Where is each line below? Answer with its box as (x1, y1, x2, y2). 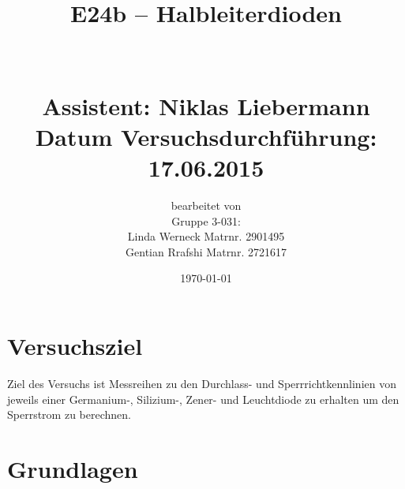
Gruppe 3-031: (171, 212, 241, 229)
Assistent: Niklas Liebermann (42, 89, 370, 121)
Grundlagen (7, 452, 138, 484)
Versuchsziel (7, 330, 143, 362)
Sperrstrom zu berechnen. (7, 406, 131, 423)
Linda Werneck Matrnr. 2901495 (127, 228, 285, 244)
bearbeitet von (171, 197, 242, 214)
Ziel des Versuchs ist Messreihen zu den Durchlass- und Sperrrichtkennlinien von (7, 375, 396, 391)
